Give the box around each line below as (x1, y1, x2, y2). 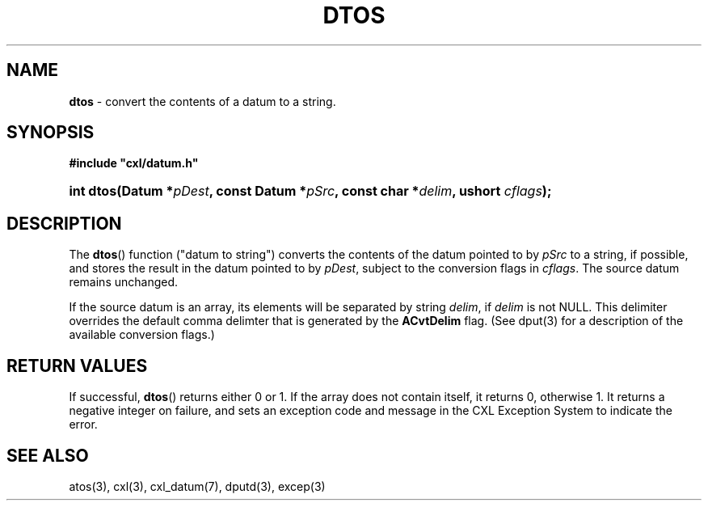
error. (69, 417, 98, 432)
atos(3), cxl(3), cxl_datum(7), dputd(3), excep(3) (69, 479, 326, 493)
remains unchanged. (69, 275, 179, 289)
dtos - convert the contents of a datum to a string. (69, 94, 336, 108)
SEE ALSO (6, 445, 89, 466)
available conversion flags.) (69, 327, 215, 342)
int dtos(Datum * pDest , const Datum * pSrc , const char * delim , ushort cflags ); (69, 183, 552, 200)
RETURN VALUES (6, 355, 148, 376)
